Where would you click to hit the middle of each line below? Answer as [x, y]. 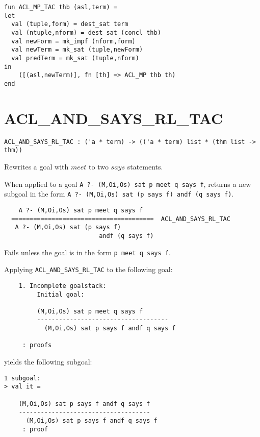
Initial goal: [61, 294]
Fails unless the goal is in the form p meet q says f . [87, 252]
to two [99, 166]
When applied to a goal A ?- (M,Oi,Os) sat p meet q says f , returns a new [128, 184]
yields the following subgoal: [48, 362]
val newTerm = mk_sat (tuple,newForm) [77, 50]
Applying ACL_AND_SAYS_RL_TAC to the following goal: [88, 269]
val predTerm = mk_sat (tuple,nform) [75, 58]
